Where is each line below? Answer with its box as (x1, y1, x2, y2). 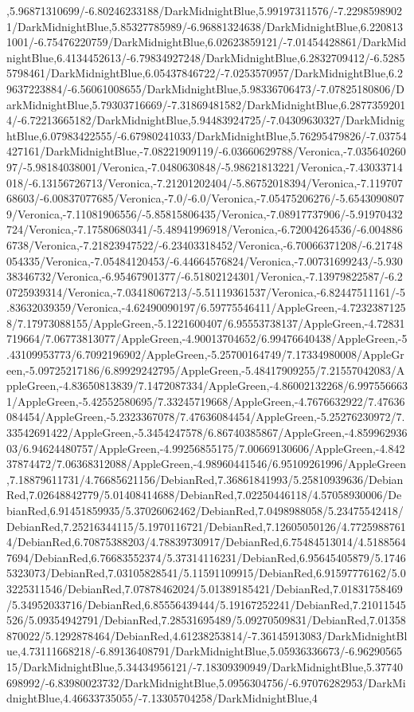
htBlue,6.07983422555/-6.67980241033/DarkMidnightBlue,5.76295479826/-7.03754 (6, 127, 407, 144)
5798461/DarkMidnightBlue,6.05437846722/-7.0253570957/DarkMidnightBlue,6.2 (6, 65, 403, 81)
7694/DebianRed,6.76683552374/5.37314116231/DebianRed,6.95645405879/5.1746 (6, 549, 406, 565)
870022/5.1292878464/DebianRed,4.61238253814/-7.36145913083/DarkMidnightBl (6, 627, 408, 643)
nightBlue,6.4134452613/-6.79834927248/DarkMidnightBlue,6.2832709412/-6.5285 (6, 49, 405, 65)
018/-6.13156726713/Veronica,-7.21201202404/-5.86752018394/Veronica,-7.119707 (6, 174, 403, 191)
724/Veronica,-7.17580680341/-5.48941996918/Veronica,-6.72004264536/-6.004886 (6, 221, 403, 238)
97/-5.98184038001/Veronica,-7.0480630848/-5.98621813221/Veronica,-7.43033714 (6, 158, 403, 175)
